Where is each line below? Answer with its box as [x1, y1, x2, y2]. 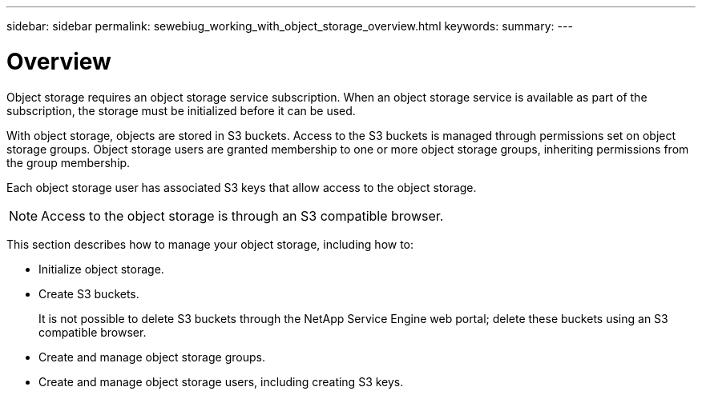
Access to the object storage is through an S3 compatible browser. [41, 207, 444, 224]
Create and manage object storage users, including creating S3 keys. [38, 374, 404, 389]
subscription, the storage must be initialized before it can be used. [6, 103, 356, 118]
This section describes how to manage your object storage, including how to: [6, 237, 414, 251]
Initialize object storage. [38, 261, 164, 276]
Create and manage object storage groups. [38, 349, 265, 364]
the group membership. [6, 155, 131, 170]
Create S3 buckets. [38, 286, 139, 301]
